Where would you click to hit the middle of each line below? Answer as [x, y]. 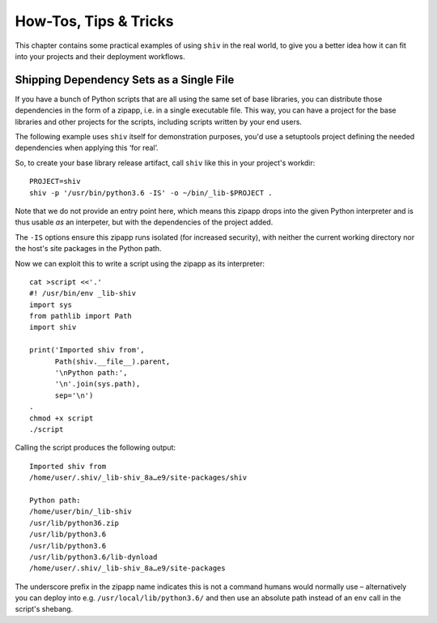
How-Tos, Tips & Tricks [94, 21]
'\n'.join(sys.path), [98, 384]
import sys [51, 305]
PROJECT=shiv [55, 181]
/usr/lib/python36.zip [74, 523]
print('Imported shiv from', [87, 350]
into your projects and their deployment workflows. [100, 56]
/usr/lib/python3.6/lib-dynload [93, 557]
